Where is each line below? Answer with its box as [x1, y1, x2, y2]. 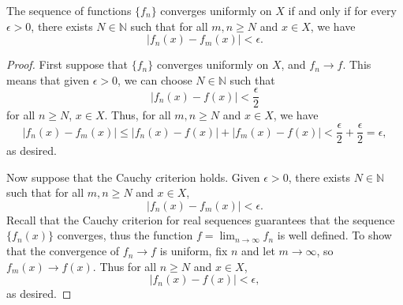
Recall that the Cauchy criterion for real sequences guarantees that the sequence [6, 211, 395, 228]
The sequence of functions [6, 2, 132, 18]
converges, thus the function [57, 227, 193, 243]
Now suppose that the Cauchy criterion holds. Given [6, 168, 260, 185]
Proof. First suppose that [6, 56, 129, 73]
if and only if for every [288, 2, 397, 18]
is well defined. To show [277, 227, 392, 243]
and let [241, 243, 275, 259]
